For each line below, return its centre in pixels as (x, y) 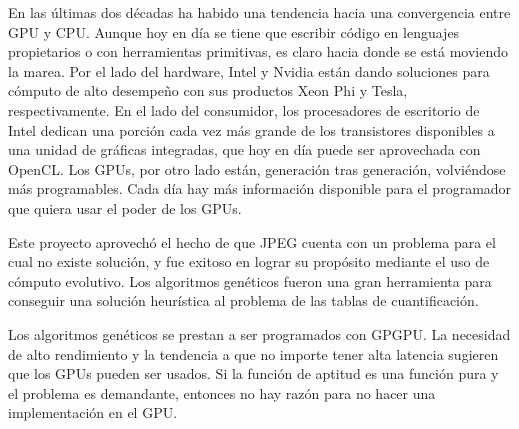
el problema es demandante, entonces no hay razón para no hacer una (222, 392)
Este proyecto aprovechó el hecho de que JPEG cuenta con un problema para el (252, 241)
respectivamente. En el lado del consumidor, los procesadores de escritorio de (244, 109)
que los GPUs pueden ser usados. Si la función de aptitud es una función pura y (253, 373)
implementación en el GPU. (93, 412)
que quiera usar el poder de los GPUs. (125, 207)
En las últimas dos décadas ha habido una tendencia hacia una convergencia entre (259, 12)
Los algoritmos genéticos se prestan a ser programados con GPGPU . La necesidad (259, 333)
